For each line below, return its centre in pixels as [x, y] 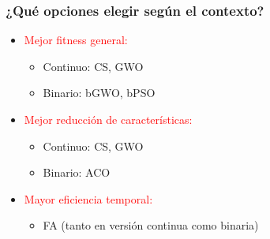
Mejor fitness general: [76, 40]
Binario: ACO [77, 172]
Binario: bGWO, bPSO [99, 93]
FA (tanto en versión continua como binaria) [151, 225]
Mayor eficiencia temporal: [88, 198]
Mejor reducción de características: [108, 119]
